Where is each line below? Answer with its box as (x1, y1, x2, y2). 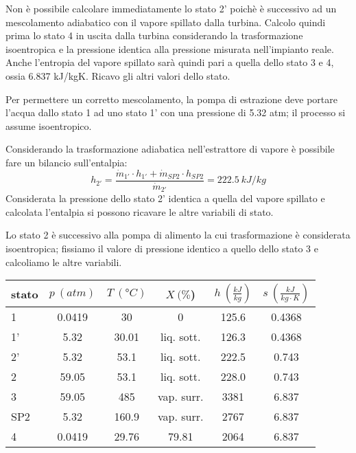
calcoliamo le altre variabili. (5, 254, 122, 269)
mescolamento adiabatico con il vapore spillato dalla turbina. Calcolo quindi (5, 14, 326, 29)
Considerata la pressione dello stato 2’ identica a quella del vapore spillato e (5, 191, 325, 206)
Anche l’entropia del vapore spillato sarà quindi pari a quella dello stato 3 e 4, (5, 55, 334, 69)
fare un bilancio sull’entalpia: (5, 155, 128, 169)
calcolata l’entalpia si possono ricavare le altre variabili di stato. (5, 204, 274, 219)
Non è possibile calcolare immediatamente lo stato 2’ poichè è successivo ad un (5, 1, 337, 15)
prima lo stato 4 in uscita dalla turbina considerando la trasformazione (5, 28, 303, 43)
